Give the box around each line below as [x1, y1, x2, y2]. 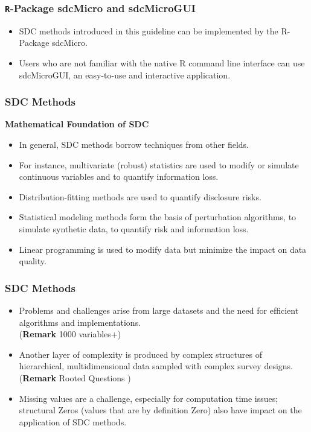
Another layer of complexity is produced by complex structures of [19, 348, 262, 360]
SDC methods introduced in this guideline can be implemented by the [19, 24, 278, 37]
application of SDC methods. [19, 415, 127, 428]
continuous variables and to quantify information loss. [19, 170, 219, 183]
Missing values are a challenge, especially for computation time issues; [19, 392, 278, 404]
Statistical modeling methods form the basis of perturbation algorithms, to [19, 211, 297, 223]
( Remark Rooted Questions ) [19, 371, 131, 384]
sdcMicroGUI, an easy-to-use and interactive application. [19, 68, 231, 81]
